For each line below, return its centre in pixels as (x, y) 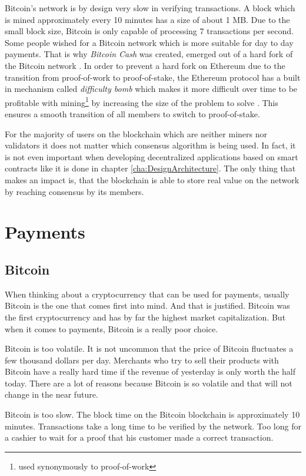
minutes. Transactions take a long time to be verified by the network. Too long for (153, 426)
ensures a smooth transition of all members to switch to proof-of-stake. (132, 114)
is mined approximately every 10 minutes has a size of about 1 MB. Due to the (147, 19)
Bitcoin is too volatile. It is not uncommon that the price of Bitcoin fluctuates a (149, 348)
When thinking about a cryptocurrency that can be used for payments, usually (147, 294)
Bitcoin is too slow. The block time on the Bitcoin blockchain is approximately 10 (152, 414)
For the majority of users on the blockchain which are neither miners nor (136, 133)
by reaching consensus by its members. (74, 191)
